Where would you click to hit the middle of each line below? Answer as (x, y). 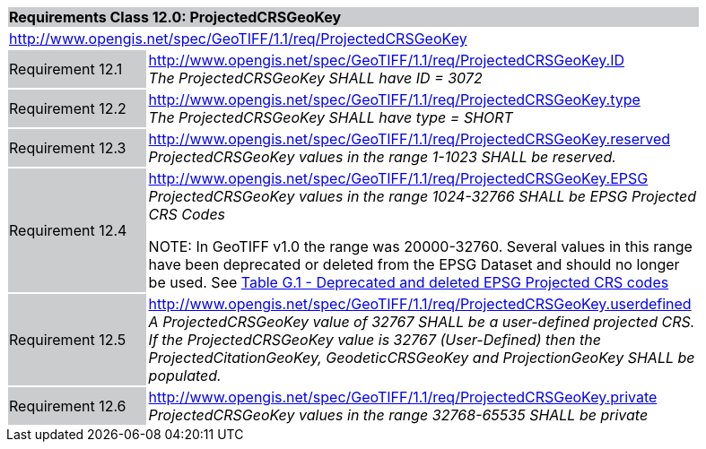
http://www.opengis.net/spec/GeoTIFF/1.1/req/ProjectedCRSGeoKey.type (394, 99)
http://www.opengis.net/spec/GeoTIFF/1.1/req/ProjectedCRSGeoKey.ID (386, 60)
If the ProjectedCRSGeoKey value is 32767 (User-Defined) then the (375, 340)
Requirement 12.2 (68, 108)
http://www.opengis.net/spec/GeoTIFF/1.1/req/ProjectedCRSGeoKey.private (403, 397)
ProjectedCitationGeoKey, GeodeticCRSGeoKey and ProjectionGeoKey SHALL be (422, 358)
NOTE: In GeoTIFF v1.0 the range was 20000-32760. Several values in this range (420, 246)
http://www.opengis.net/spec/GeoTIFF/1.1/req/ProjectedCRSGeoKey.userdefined (420, 304)
